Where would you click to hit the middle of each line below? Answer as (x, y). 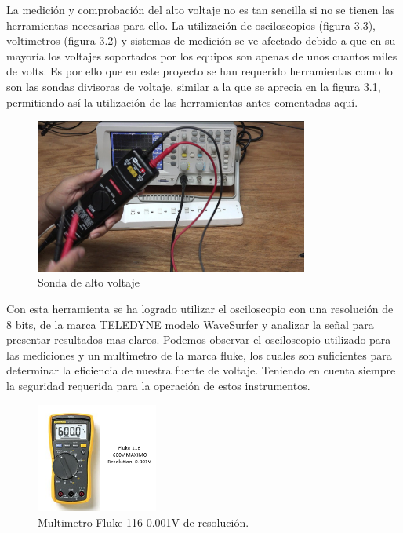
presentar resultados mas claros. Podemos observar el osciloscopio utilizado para (199, 340)
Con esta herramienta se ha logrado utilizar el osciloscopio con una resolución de (200, 309)
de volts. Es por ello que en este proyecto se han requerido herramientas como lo (200, 71)
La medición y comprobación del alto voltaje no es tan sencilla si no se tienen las (201, 9)
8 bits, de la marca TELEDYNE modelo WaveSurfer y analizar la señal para (190, 324)
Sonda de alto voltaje (89, 282)
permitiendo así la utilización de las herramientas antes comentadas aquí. (182, 102)
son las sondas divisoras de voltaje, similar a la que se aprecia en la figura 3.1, (194, 86)
